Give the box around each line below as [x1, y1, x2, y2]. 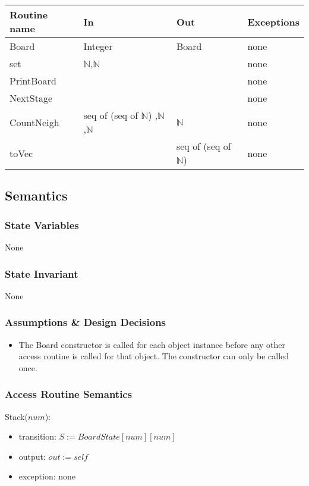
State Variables [5, 217, 79, 232]
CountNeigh [10, 115, 59, 129]
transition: [18, 430, 56, 443]
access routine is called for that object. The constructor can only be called [18, 350, 289, 362]
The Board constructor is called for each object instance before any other [18, 338, 286, 350]
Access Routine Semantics [5, 387, 133, 402]
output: [18, 450, 46, 462]
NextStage [10, 91, 53, 105]
